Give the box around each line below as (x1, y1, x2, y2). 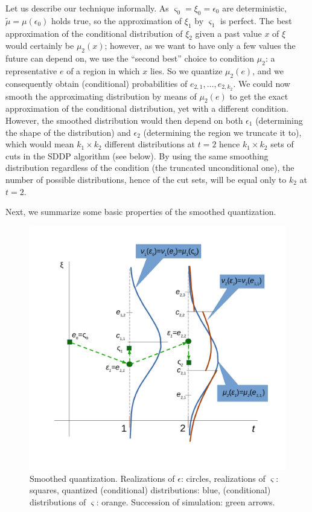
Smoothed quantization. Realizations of (30, 472, 175, 484)
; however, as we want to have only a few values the (104, 39, 296, 52)
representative (5, 64, 57, 77)
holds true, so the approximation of (51, 14, 182, 27)
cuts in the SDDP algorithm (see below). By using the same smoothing (5, 149, 269, 162)
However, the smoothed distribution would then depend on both (5, 114, 243, 127)
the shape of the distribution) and (5, 126, 131, 138)
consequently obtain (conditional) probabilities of (5, 77, 188, 89)
